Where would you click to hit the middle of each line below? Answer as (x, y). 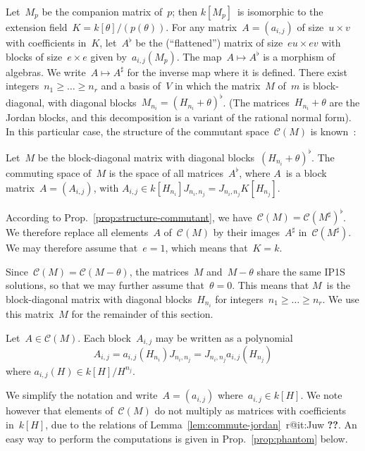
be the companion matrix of (102, 11)
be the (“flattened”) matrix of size (209, 42)
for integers (239, 298)
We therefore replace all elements (77, 232)
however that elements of (60, 410)
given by (109, 56)
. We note (321, 395)
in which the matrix (217, 86)
